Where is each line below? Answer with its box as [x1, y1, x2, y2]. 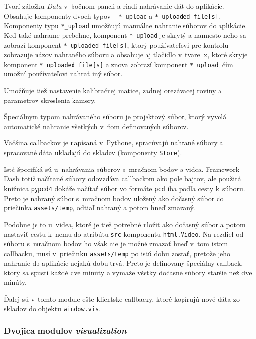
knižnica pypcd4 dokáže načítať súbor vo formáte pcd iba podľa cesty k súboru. [4, 183, 245, 193]
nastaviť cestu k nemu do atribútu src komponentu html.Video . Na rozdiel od [4, 229, 244, 239]
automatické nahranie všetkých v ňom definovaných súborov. [4, 121, 189, 131]
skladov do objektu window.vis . [4, 303, 101, 313]
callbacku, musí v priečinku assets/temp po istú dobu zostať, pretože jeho [4, 248, 231, 258]
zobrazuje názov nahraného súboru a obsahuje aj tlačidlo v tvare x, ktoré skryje [4, 49, 248, 60]
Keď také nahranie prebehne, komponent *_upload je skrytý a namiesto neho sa [4, 30, 246, 40]
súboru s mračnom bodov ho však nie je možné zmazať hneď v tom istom [4, 238, 228, 249]
